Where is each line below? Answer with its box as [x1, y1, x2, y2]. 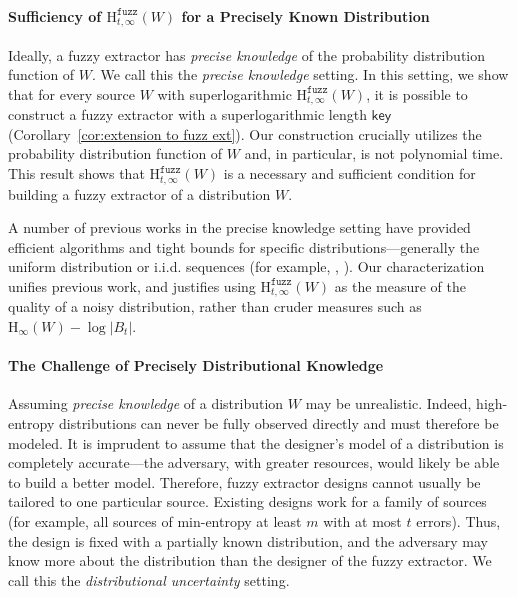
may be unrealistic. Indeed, [305, 393, 472, 414]
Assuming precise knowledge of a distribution [8, 393, 284, 414]
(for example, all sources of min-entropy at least [8, 510, 302, 531]
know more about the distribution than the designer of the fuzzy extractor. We [8, 550, 492, 571]
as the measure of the [334, 275, 466, 296]
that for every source [8, 83, 135, 104]
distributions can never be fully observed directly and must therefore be [58, 412, 499, 433]
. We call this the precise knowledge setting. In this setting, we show [92, 64, 509, 85]
